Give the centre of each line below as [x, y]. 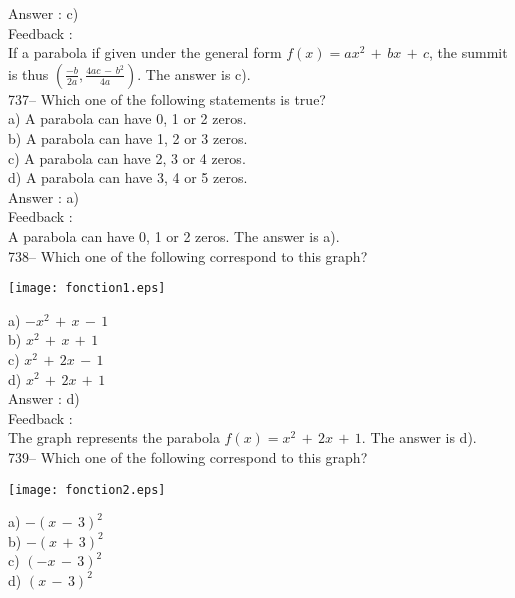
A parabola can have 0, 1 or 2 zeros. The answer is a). [174, 235]
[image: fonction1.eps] [87, 288]
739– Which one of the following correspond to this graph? [188, 456]
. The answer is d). [419, 437]
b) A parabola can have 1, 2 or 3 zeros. [128, 137]
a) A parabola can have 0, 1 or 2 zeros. [127, 118]
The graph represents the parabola [114, 437]
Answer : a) [43, 196]
